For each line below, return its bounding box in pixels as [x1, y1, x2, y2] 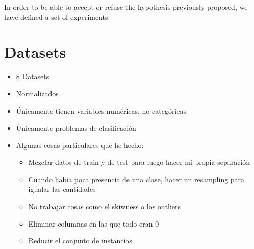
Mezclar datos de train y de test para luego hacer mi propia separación [28, 157, 250, 167]
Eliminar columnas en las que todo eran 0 [28, 218, 159, 229]
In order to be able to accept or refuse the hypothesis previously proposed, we [4, 2, 248, 12]
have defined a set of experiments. [4, 11, 110, 22]
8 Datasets [16, 71, 49, 82]
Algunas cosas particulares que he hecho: [16, 139, 144, 150]
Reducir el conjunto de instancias [28, 235, 132, 246]
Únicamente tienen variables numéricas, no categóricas [16, 105, 186, 116]
